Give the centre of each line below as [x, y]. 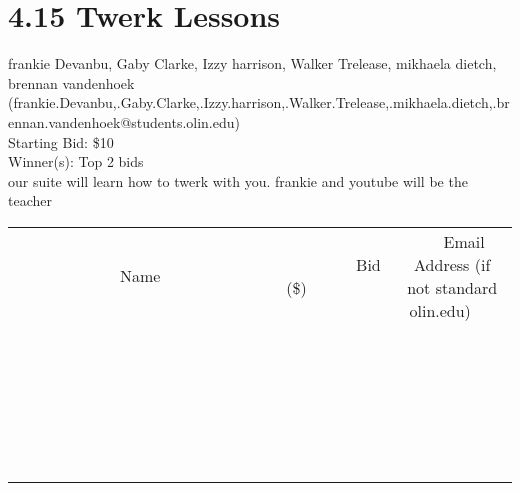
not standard [452, 287]
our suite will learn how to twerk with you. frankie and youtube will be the [238, 180]
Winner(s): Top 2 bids [76, 161]
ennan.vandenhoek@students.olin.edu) [124, 121]
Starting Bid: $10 [61, 141]
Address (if [452, 264]
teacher [30, 200]
